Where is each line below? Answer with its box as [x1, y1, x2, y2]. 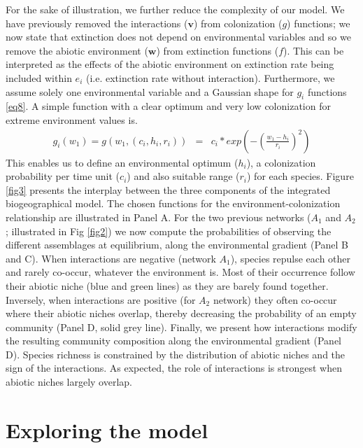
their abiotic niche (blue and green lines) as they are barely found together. [6, 278, 329, 293]
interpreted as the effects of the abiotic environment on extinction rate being [6, 57, 334, 71]
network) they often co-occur [213, 292, 337, 307]
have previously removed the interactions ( [6, 15, 188, 30]
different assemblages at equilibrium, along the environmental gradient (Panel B [6, 237, 348, 252]
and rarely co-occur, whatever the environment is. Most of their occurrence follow [6, 265, 355, 279]
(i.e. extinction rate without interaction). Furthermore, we [85, 70, 335, 85]
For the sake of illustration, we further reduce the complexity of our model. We [6, 2, 345, 16]
